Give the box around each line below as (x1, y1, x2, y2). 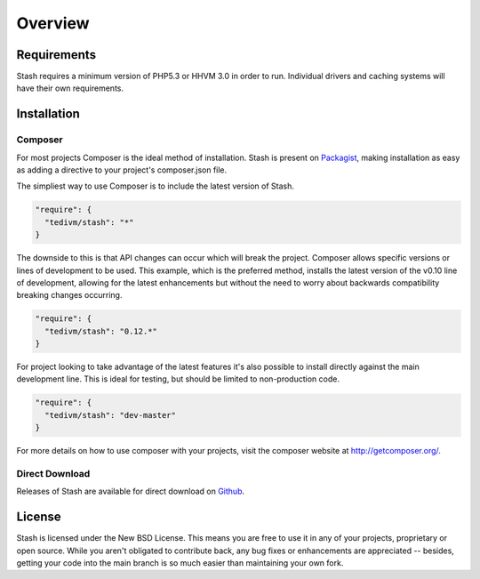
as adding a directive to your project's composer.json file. (16, 165, 228, 175)
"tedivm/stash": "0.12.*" (44, 326, 157, 336)
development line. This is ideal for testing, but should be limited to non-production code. (16, 374, 340, 384)
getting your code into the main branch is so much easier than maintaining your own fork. (16, 558, 344, 568)
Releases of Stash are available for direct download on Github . (16, 486, 245, 497)
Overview (16, 13, 90, 33)
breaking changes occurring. (16, 290, 123, 301)
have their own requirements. (16, 83, 124, 93)
